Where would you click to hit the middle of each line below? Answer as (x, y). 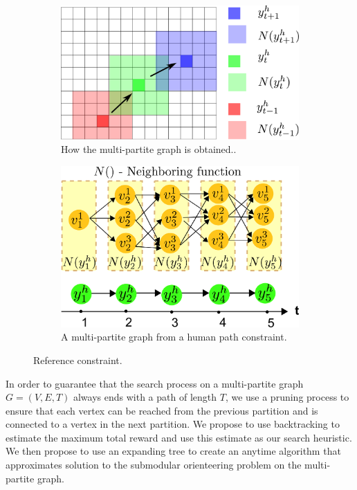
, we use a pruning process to (287, 397)
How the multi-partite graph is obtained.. (149, 149)
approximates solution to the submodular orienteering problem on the (154, 465)
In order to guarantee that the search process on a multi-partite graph (155, 383)
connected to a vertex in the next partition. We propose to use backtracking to (173, 424)
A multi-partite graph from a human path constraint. (174, 337)
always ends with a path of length (145, 397)
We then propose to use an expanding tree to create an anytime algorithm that (173, 451)
